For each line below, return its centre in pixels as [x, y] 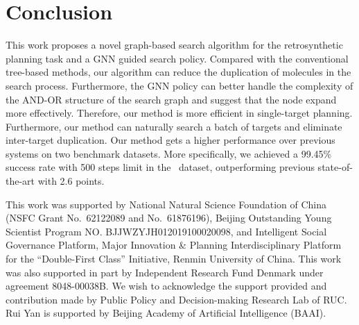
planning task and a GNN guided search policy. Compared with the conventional [177, 58]
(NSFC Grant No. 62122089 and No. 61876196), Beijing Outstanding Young [169, 218]
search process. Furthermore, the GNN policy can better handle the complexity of [179, 85]
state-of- [335, 167]
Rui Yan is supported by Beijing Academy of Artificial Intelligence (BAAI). [166, 313]
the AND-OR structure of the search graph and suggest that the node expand [171, 99]
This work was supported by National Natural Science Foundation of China [166, 204]
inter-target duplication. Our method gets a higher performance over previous [170, 140]
